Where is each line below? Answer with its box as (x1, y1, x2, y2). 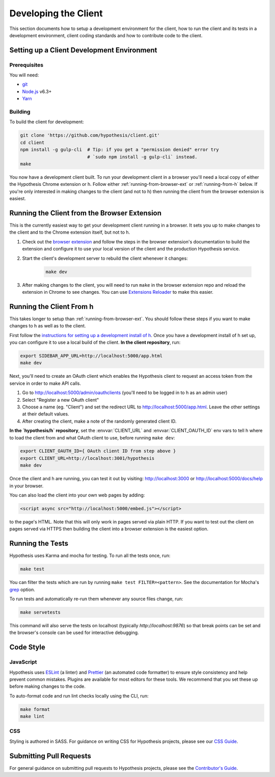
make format (20, 706, 50, 712)
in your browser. (9, 483, 44, 489)
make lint (20, 713, 45, 719)
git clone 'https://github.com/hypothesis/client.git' (20, 132, 160, 138)
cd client (20, 140, 45, 145)
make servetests (20, 609, 61, 616)
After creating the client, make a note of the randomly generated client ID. (22, 418, 177, 424)
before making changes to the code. (9, 683, 86, 689)
